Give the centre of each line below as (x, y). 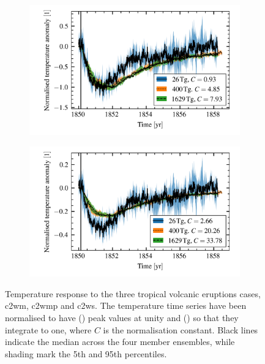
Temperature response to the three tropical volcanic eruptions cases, (133, 293)
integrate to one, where (48, 329)
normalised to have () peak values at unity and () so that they (122, 317)
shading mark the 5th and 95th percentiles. (86, 353)
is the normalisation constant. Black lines (181, 329)
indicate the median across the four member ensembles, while (120, 342)
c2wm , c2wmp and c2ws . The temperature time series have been (126, 305)
